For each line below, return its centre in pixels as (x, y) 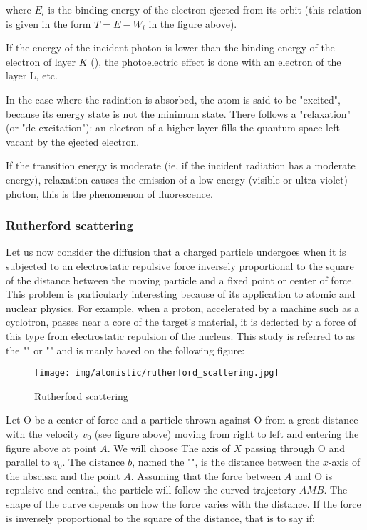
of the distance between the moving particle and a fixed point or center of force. (180, 280)
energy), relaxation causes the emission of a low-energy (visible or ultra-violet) (177, 179)
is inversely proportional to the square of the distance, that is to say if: (160, 517)
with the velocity (43, 433)
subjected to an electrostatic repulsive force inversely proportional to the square (180, 265)
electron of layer (41, 61)
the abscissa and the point (63, 475)
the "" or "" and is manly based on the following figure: (125, 350)
